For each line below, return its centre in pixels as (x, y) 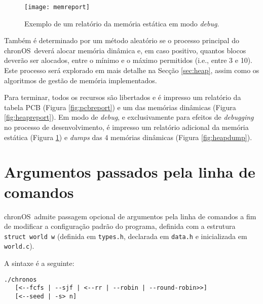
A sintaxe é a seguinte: (39, 263)
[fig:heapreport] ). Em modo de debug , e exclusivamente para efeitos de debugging (129, 117)
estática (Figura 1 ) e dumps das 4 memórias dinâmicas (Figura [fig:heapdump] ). (128, 137)
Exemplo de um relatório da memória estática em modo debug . (122, 23)
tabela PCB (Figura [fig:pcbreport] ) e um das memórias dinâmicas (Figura (120, 107)
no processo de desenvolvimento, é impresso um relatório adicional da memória (126, 127)
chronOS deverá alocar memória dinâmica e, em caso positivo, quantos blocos (125, 50)
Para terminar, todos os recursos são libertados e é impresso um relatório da (123, 97)
